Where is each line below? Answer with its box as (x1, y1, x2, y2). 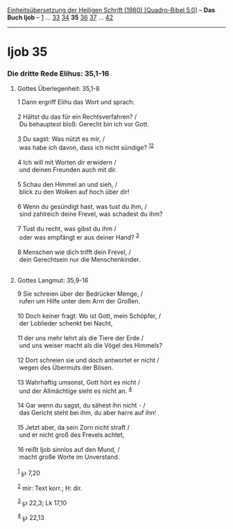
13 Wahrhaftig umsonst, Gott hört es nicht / (17, 378, 141, 386)
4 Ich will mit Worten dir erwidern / (17, 158, 116, 167)
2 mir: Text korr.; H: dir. (17, 482, 83, 492)
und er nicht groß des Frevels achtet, (19, 430, 125, 439)
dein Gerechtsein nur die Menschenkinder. (19, 255, 141, 263)
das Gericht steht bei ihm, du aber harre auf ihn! (19, 409, 157, 417)
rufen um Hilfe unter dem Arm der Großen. (19, 296, 141, 305)
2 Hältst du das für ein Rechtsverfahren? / (17, 112, 137, 121)
